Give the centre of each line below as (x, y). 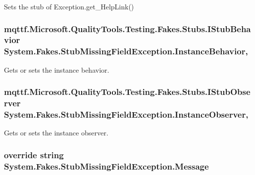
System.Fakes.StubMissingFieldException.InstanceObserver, (126, 114)
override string (34, 154)
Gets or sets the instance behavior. (57, 69)
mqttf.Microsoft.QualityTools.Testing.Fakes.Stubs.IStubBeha (127, 28)
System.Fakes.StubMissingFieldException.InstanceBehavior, (126, 51)
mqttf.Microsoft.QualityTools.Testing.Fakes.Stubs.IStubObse (127, 92)
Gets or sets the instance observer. (56, 133)
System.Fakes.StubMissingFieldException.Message (106, 166)
